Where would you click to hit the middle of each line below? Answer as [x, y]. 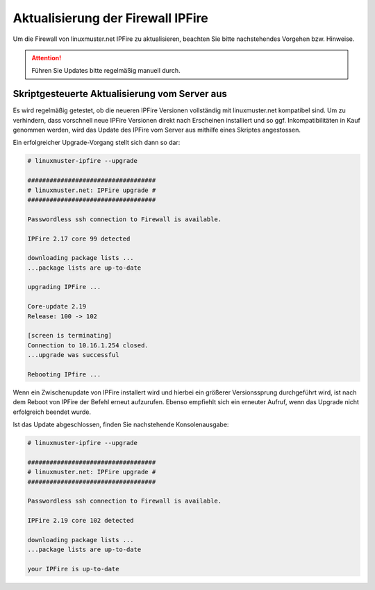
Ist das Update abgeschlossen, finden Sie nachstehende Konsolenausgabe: [121, 425]
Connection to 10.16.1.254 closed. [88, 345]
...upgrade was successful [73, 355]
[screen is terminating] [70, 336]
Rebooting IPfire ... [64, 374]
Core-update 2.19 [57, 306]
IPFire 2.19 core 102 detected [81, 521]
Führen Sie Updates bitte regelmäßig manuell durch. [106, 71]
